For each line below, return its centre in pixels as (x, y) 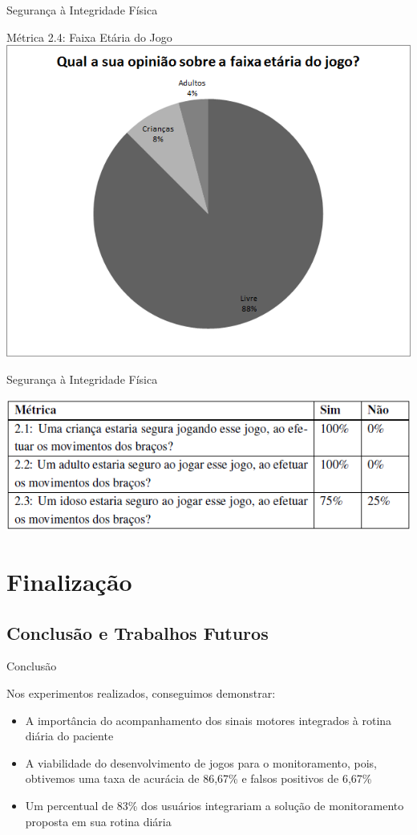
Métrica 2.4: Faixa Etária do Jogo (89, 37)
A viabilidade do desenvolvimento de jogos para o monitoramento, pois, (201, 762)
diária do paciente (69, 736)
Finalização (69, 581)
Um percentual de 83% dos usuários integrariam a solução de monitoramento (215, 805)
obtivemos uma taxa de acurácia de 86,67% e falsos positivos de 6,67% (198, 778)
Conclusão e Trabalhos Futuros (138, 632)
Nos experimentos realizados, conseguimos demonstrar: (141, 692)
